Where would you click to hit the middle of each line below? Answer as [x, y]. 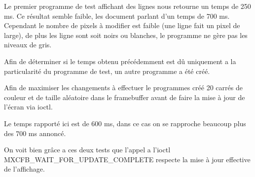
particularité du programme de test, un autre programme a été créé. [107, 71]
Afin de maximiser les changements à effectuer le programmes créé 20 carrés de [123, 88]
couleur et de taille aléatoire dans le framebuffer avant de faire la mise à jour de [125, 97]
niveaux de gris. [28, 45]
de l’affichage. [24, 169]
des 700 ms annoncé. [35, 133]
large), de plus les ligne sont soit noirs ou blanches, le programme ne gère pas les [126, 35]
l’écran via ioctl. [28, 107]
